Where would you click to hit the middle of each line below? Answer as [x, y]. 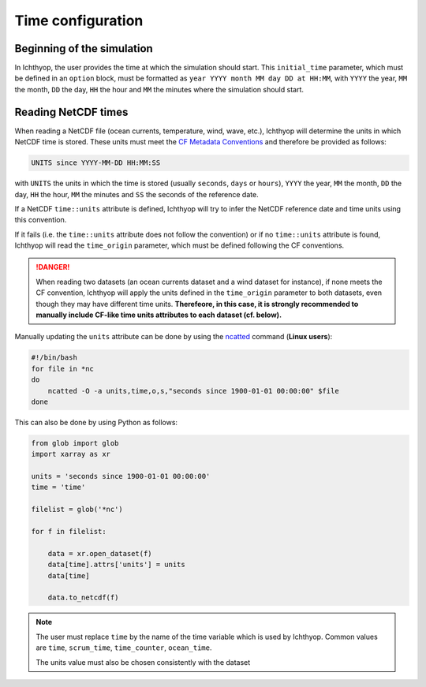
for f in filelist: [69, 532]
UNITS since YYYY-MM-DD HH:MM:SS [96, 163]
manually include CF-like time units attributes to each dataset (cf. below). [159, 315]
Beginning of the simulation [84, 49]
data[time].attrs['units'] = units [116, 565]
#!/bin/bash [54, 358]
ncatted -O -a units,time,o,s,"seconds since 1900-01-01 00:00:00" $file [193, 391]
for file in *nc [63, 368]
